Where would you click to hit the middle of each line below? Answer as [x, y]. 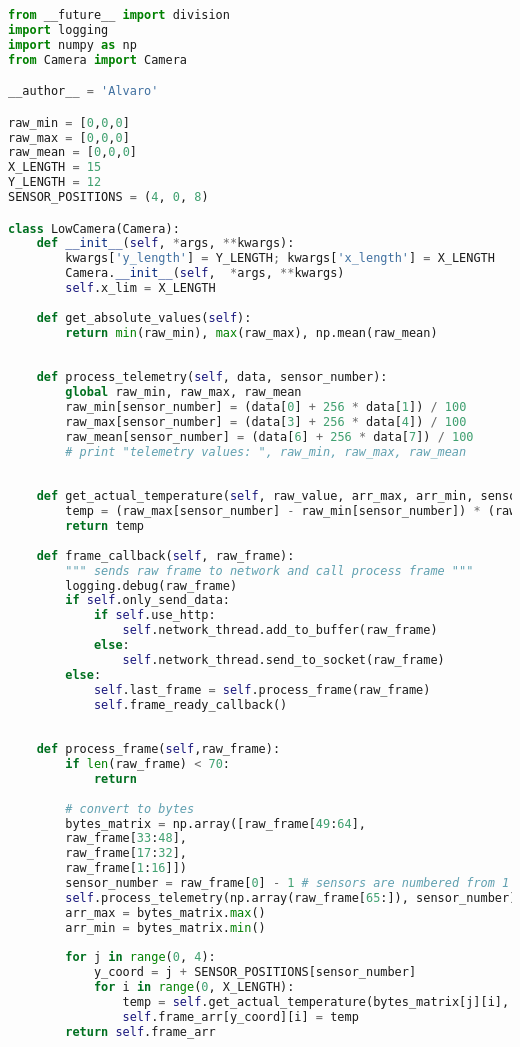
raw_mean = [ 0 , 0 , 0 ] [72, 152]
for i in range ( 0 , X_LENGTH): [194, 987]
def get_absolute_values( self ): [144, 317]
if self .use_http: [154, 615]
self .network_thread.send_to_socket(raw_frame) [283, 659]
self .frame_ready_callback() [190, 704]
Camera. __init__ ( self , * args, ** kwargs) [205, 273]
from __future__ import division [119, 15]
